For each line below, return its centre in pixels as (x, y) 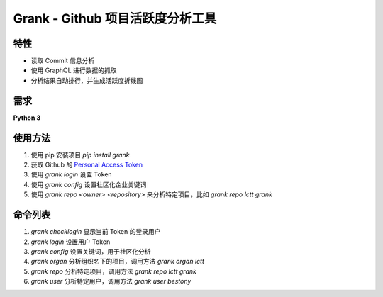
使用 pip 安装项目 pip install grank (80, 155)
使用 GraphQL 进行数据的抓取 (74, 70)
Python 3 (27, 118)
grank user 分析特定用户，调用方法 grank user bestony (111, 281)
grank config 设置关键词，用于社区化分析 (91, 251)
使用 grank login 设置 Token (72, 174)
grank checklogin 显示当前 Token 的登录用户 (96, 232)
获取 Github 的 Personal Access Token (87, 165)
